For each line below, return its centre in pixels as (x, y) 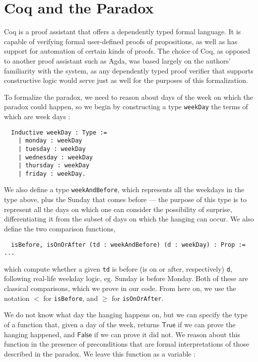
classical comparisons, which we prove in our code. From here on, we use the (120, 288)
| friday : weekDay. (52, 174)
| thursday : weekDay (54, 166)
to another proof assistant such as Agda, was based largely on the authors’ (117, 60)
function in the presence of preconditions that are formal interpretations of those (127, 344)
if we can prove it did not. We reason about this (167, 334)
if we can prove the (207, 324)
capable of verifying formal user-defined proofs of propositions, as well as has (121, 41)
